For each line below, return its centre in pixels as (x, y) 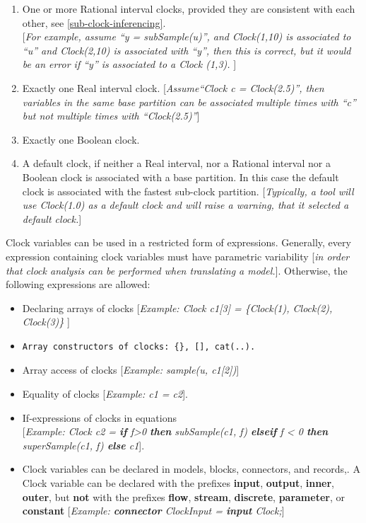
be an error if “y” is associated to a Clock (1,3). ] (129, 64)
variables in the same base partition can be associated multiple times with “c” (189, 102)
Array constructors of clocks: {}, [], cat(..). (139, 346)
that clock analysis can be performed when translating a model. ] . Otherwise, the (177, 270)
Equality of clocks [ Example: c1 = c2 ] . (105, 394)
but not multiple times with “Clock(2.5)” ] (111, 116)
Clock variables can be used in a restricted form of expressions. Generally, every (178, 242)
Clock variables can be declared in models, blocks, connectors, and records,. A (191, 469)
